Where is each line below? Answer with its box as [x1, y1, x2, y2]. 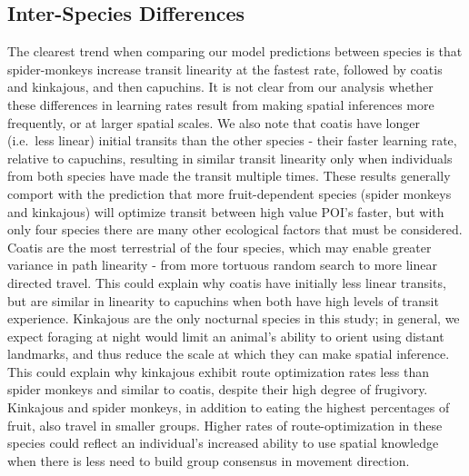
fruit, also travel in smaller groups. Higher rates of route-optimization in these [7, 415, 443, 434]
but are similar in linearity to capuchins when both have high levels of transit [7, 291, 439, 310]
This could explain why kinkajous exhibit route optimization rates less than [7, 362, 430, 381]
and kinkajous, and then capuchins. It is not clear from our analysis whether [7, 77, 434, 96]
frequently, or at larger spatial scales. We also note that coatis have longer [7, 113, 421, 132]
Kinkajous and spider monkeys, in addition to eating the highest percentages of [7, 398, 450, 417]
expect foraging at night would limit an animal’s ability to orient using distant [7, 326, 444, 345]
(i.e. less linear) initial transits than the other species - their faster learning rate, [7, 131, 457, 150]
